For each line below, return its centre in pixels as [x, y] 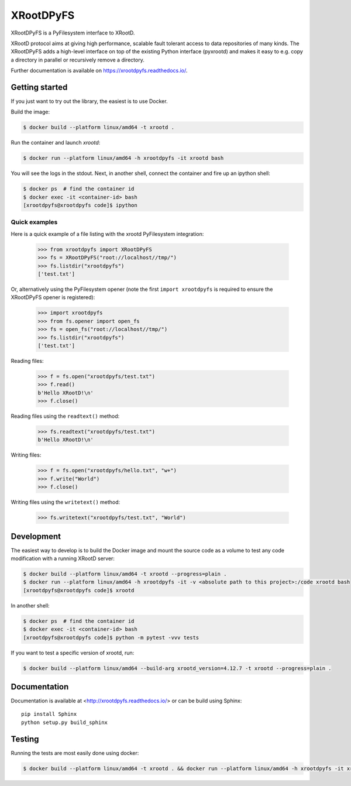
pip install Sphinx [49, 714]
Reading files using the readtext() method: [65, 416]
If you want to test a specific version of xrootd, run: [73, 653]
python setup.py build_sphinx [65, 722]
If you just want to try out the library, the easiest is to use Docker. [89, 101]
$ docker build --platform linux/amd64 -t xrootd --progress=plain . [125, 574]
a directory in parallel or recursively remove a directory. [78, 60]
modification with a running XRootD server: [63, 558]
